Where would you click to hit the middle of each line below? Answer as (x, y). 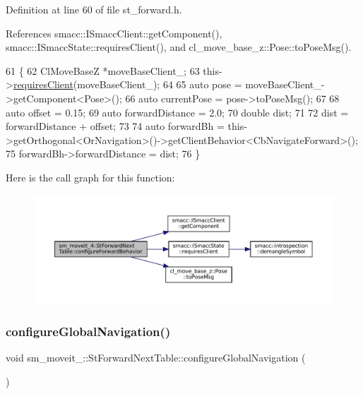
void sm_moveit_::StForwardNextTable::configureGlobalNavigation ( (156, 358)
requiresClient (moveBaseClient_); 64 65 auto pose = (127, 84)
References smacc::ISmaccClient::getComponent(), (114, 33)
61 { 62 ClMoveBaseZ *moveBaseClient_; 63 (103, 70)
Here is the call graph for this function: (90, 177)
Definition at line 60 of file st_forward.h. (94, 9)
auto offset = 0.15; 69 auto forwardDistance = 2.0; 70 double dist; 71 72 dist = (177, 112)
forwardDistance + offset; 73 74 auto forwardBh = (115, 126)
